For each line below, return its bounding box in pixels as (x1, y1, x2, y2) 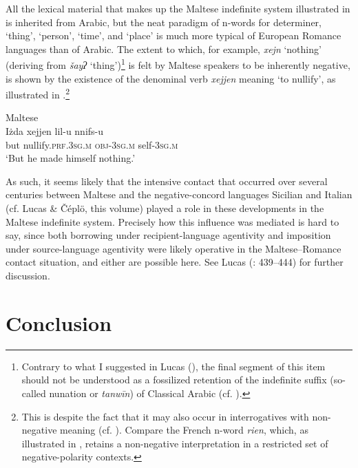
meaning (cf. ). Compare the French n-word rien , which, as (60, 423, 308, 437)
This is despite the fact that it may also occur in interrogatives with (21, 409, 309, 423)
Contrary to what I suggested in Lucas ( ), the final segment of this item (21, 359, 326, 373)
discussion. (6, 268, 50, 282)
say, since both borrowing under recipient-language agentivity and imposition (6, 228, 331, 242)
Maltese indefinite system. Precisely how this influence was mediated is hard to (6, 214, 339, 228)
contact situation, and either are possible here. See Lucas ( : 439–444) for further (6, 255, 344, 269)
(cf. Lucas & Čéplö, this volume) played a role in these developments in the (6, 201, 324, 215)
